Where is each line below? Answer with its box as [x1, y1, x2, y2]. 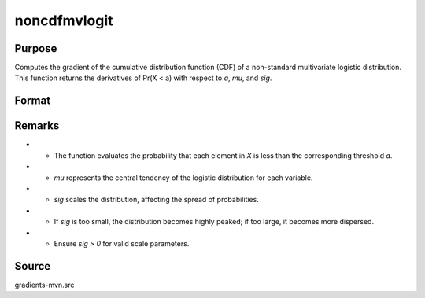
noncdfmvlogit [14, 12, 113, 29]
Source [14, 259, 51, 273]
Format [14, 94, 51, 108]
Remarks [14, 119, 60, 133]
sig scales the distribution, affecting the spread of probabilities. [54, 195, 259, 204]
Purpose [14, 42, 57, 55]
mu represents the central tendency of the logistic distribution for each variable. [54, 173, 313, 182]
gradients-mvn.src [14, 280, 75, 289]
